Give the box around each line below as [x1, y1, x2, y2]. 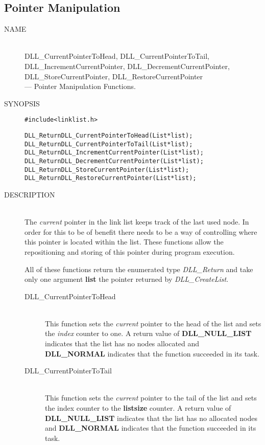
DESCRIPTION [4, 189, 55, 199]
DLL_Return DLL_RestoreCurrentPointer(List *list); [25, 174, 197, 182]
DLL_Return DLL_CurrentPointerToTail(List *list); [25, 140, 193, 148]
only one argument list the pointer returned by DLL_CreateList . [25, 274, 229, 284]
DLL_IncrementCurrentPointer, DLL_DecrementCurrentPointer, [25, 60, 230, 71]
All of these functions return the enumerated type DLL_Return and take [25, 263, 253, 274]
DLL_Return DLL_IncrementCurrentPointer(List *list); [25, 149, 204, 157]
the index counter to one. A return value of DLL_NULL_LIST [45, 328, 252, 339]
